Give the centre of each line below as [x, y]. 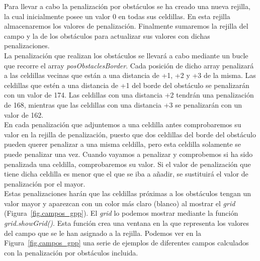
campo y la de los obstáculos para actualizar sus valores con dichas [107, 35]
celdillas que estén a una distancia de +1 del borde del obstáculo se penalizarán [127, 85]
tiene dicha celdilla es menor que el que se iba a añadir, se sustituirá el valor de [126, 174]
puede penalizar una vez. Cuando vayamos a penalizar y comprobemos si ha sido [128, 154]
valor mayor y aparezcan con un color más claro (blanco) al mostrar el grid [120, 203]
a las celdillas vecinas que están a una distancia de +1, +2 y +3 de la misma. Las [130, 75]
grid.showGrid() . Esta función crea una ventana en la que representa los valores [126, 223]
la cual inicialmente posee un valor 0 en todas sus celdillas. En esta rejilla [117, 16]
